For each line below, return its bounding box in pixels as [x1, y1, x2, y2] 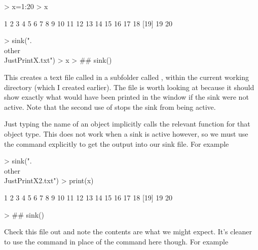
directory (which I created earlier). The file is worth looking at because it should [4, 81, 254, 92]
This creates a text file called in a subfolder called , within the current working [4, 71, 249, 82]
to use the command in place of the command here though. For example [4, 236, 229, 246]
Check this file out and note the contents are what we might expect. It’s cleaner [4, 226, 252, 237]
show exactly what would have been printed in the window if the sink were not [4, 92, 249, 102]
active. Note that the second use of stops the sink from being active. [4, 101, 216, 112]
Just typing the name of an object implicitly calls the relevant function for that [4, 118, 250, 129]
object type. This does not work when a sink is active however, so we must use [4, 128, 248, 139]
